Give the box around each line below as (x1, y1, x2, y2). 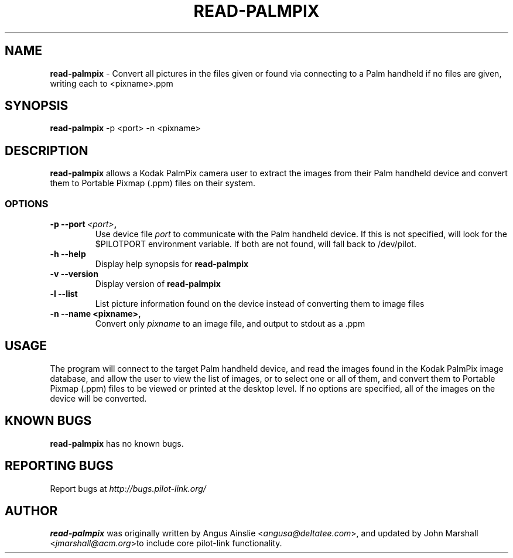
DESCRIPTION (5, 143, 88, 158)
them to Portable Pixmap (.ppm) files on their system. (50, 178, 256, 189)
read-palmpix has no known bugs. (50, 438, 184, 449)
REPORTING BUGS (5, 458, 114, 474)
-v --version (50, 269, 98, 279)
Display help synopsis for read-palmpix (95, 259, 249, 269)
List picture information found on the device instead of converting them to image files (95, 299, 425, 309)
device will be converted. (50, 393, 147, 403)
